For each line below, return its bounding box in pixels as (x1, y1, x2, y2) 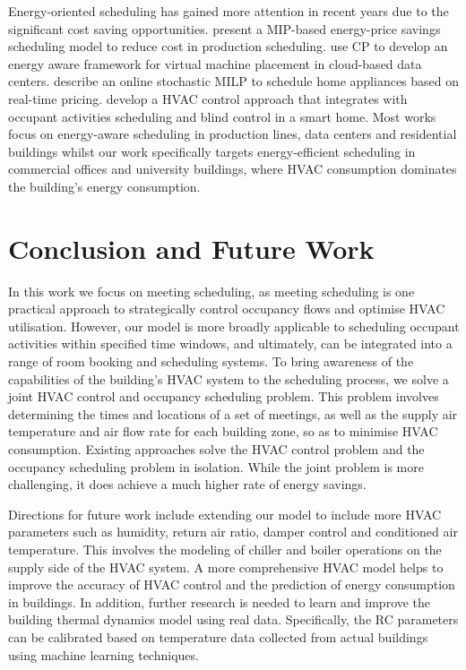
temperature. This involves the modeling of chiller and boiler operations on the (8, 539, 442, 558)
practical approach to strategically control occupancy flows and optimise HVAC (8, 299, 445, 318)
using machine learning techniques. (8, 645, 199, 664)
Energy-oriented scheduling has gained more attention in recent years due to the (8, 2, 449, 20)
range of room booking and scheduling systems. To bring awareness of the (8, 352, 414, 371)
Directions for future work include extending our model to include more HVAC (8, 504, 442, 523)
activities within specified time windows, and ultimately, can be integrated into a (8, 334, 453, 353)
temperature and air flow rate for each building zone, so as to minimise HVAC (8, 422, 438, 441)
